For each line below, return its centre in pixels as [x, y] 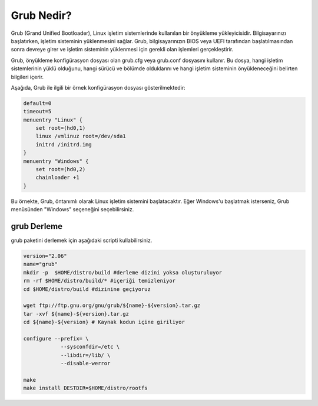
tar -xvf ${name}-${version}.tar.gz [76, 314]
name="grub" [41, 264]
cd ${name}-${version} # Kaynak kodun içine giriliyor [104, 322]
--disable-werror [85, 364]
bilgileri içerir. [27, 77]
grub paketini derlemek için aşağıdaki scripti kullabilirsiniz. [82, 240]
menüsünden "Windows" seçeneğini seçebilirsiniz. [72, 209]
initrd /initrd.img [64, 144]
